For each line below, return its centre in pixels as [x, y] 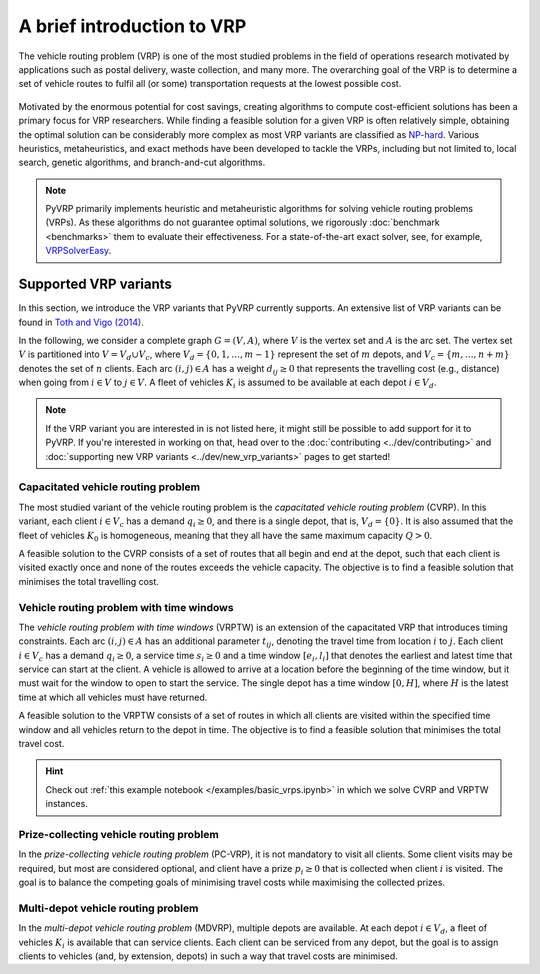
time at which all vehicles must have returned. [113, 697]
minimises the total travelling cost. [89, 581]
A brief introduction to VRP [132, 26]
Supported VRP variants [95, 284]
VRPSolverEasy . [78, 251]
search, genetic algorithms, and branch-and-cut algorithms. [142, 162]
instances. [67, 804]
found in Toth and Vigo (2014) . [81, 322]
